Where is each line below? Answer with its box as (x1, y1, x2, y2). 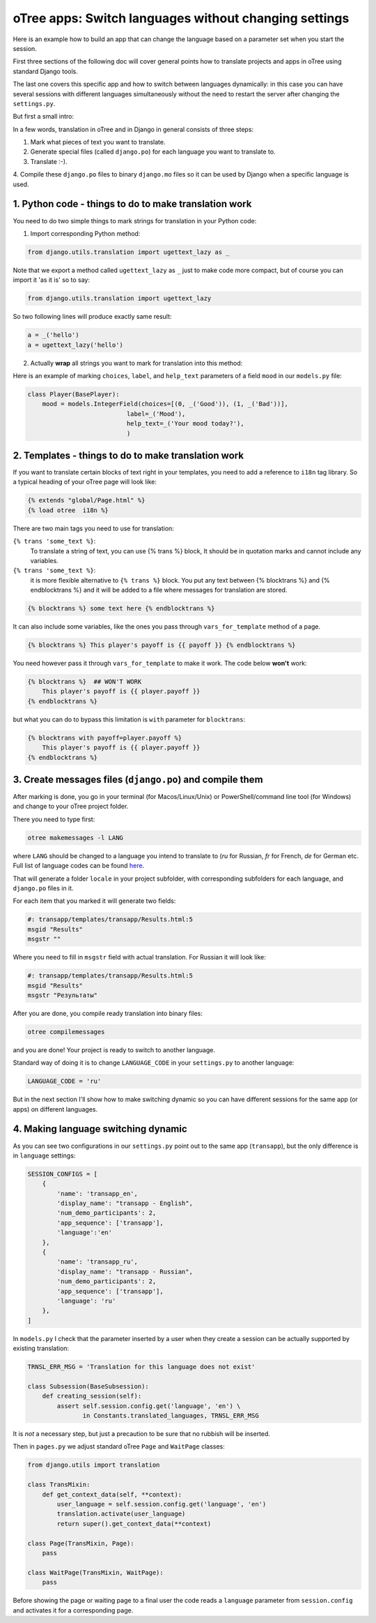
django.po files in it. (13, 884, 74, 892)
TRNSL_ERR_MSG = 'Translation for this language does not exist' (27, 1363, 256, 1371)
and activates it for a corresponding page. (13, 1606, 134, 1615)
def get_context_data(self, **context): (42, 1490, 182, 1498)
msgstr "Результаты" (27, 991, 97, 999)
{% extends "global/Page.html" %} (27, 496, 146, 504)
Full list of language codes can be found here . (13, 862, 145, 870)
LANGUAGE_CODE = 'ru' (27, 1077, 102, 1085)
